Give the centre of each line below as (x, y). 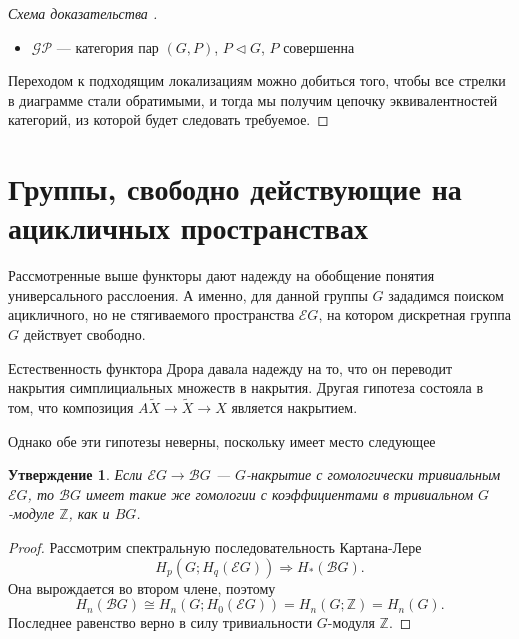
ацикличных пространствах (188, 227)
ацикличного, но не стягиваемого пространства (151, 314)
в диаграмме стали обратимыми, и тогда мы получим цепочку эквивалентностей (253, 99)
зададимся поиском (446, 294)
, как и (89, 513)
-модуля (351, 622)
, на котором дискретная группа (414, 314)
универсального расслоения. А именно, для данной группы (188, 294)
